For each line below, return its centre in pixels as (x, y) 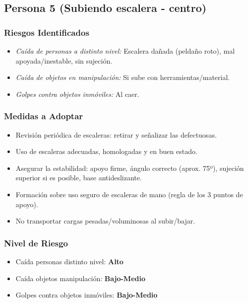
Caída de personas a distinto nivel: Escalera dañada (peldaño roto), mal (125, 51)
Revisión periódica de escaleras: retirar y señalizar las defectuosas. (116, 134)
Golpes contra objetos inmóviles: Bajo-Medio (87, 295)
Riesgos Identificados (47, 32)
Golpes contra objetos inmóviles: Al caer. (77, 94)
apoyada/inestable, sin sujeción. (64, 60)
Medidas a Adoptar (44, 116)
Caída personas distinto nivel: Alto (69, 261)
